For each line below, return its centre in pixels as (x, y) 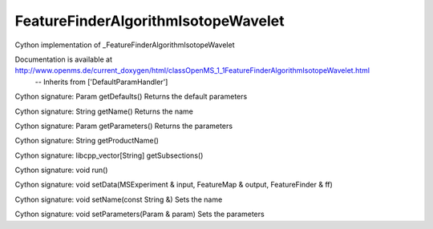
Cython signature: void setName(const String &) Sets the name (119, 199)
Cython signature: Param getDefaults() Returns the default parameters (131, 97)
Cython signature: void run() (61, 170)
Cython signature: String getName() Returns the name (104, 111)
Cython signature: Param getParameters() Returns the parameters (123, 126)
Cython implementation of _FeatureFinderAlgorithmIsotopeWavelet (125, 45)
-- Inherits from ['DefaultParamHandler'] (101, 82)
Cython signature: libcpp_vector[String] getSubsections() (109, 155)
